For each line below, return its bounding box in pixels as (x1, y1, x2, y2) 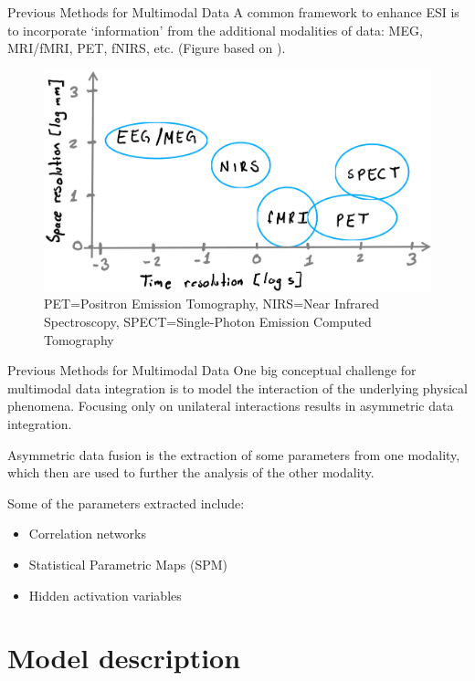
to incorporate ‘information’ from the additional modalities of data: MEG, (7, 20, 423, 39)
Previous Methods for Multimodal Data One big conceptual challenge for (7, 361, 417, 380)
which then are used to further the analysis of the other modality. (7, 463, 375, 482)
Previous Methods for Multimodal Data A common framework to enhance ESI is (7, 3, 459, 21)
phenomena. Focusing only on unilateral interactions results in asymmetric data (7, 396, 454, 415)
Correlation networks (28, 524, 146, 543)
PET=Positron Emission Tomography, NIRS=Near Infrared (44, 294, 380, 313)
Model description (7, 639, 241, 676)
